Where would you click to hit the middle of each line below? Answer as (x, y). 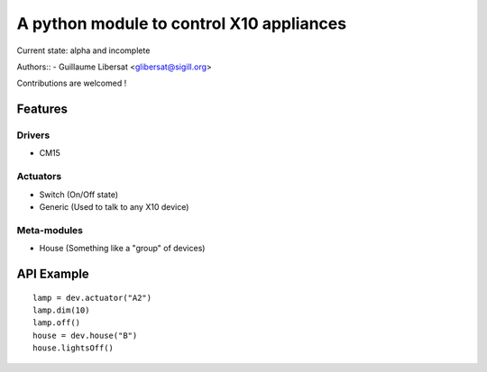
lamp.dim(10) (61, 310)
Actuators (39, 177)
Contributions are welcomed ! (72, 83)
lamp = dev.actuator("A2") (92, 298)
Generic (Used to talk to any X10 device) (114, 207)
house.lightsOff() (74, 348)
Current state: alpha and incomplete (83, 50)
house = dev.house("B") (85, 335)
